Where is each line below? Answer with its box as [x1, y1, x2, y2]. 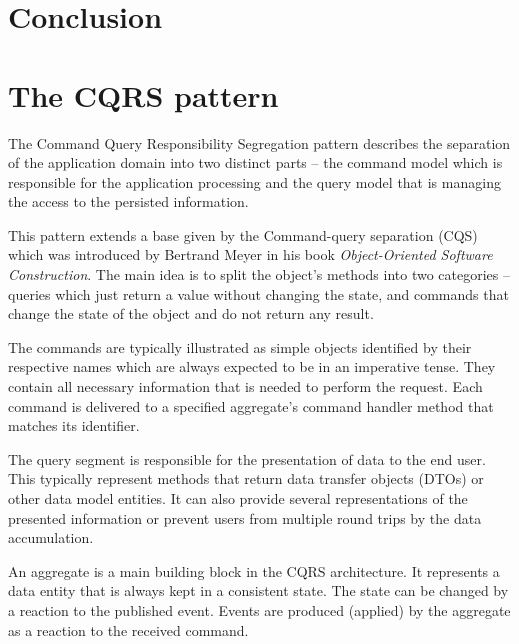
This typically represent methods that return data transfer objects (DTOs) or [8, 468, 484, 489]
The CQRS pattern [8, 74, 279, 115]
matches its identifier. [8, 415, 140, 436]
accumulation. [8, 527, 94, 548]
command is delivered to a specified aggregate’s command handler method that [8, 395, 494, 416]
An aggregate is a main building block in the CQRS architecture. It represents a [8, 560, 500, 581]
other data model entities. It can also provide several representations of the [8, 488, 468, 508]
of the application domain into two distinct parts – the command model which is [8, 152, 503, 173]
